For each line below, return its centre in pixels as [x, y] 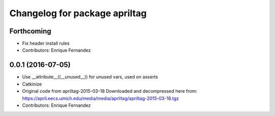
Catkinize [32, 84]
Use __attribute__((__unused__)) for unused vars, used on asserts [90, 77]
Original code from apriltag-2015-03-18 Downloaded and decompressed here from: [110, 91]
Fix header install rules [46, 44]
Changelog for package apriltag [78, 13]
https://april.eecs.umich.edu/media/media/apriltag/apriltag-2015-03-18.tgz [101, 98]
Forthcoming [30, 31]
